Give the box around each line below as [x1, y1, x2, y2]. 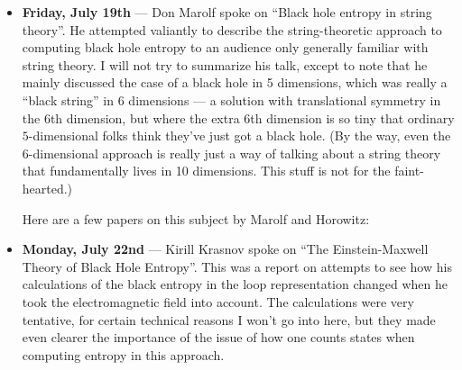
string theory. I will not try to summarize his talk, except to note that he [22, 55, 428, 74]
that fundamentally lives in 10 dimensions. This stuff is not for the [22, 161, 391, 180]
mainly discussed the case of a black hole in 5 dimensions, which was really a [22, 73, 448, 92]
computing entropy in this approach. [22, 345, 225, 364]
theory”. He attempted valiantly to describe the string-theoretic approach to [22, 20, 442, 39]
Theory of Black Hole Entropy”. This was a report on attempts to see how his [22, 257, 452, 275]
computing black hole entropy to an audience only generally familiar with [22, 38, 429, 57]
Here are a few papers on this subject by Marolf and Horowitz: [22, 209, 370, 228]
